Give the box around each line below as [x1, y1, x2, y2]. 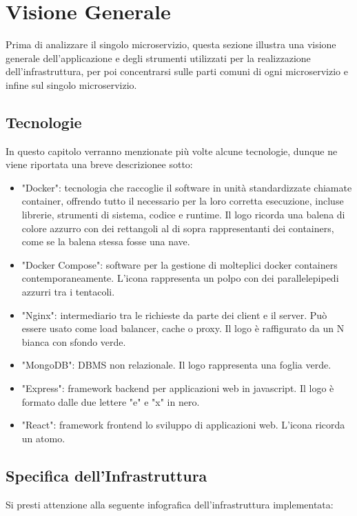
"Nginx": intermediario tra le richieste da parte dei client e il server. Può [21, 307, 327, 322]
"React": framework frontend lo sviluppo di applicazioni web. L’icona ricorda [21, 417, 345, 432]
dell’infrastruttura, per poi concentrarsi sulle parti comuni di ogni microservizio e [6, 64, 348, 79]
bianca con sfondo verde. [21, 334, 126, 349]
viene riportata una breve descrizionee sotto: [6, 157, 193, 172]
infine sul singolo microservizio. [6, 77, 137, 92]
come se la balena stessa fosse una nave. [21, 234, 190, 249]
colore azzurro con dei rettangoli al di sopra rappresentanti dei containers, [21, 220, 334, 235]
